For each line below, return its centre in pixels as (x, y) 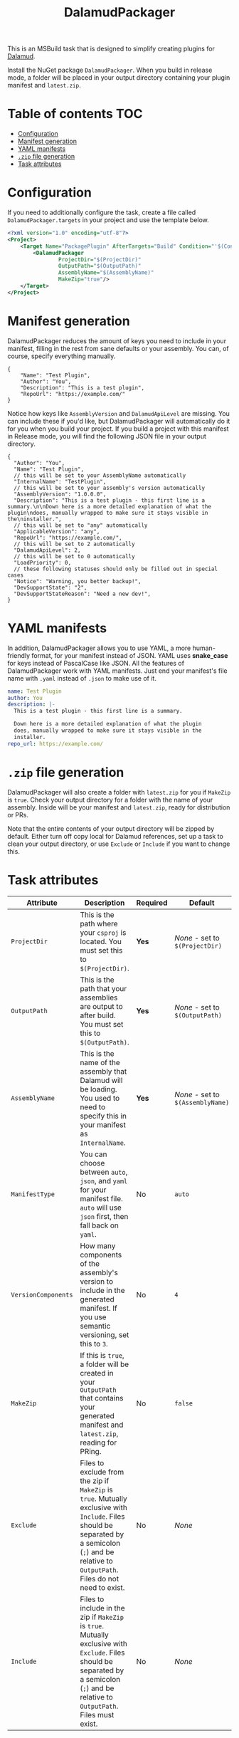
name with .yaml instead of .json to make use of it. (82, 678)
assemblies (99, 998)
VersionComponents (42, 1294)
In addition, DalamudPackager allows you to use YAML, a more (99, 648)
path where (99, 923)
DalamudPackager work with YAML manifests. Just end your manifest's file (117, 671)
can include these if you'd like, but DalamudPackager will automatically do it (119, 421)
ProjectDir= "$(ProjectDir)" (100, 260)
